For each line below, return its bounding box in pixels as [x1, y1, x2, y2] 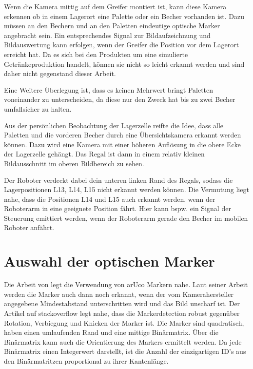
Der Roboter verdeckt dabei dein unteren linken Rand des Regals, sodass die [4, 175, 233, 185]
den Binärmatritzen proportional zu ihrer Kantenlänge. [4, 355, 169, 366]
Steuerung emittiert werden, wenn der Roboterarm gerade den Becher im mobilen [4, 213, 248, 223]
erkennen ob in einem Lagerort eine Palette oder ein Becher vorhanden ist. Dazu [4, 11, 245, 21]
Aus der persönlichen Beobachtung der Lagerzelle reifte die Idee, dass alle [4, 120, 224, 130]
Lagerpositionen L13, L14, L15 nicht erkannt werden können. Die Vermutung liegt [4, 184, 249, 194]
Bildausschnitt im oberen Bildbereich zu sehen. [4, 158, 144, 168]
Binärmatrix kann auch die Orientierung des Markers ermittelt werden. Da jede [4, 336, 242, 347]
